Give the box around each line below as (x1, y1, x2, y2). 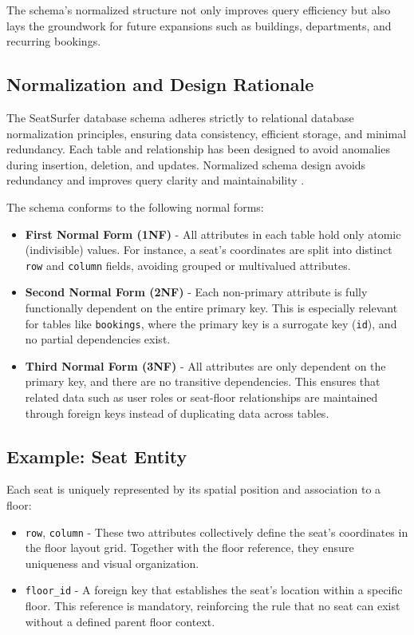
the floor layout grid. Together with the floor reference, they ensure (25, 539, 354, 556)
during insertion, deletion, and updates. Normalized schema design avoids (6, 156, 366, 173)
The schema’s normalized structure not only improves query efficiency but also (6, 2, 391, 18)
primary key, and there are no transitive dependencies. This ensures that (25, 373, 380, 390)
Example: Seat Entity (6, 443, 187, 468)
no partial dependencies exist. (25, 331, 171, 347)
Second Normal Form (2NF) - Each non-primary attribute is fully (25, 284, 368, 300)
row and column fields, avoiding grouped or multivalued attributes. (25, 256, 351, 273)
